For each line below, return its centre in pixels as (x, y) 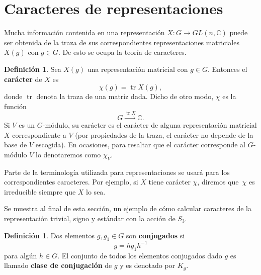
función (15, 106)
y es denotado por (148, 265)
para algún (21, 255)
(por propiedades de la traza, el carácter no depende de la (164, 134)
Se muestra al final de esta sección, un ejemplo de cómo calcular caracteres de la (128, 208)
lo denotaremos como (68, 154)
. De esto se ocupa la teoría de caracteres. (122, 52)
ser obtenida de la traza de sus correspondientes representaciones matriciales (122, 42)
